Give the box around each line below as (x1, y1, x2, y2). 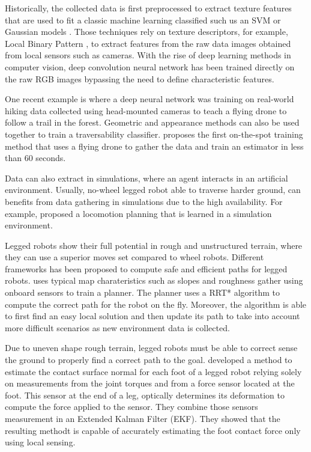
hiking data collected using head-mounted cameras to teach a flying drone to (5, 104, 287, 117)
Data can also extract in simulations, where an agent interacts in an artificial (5, 171, 288, 184)
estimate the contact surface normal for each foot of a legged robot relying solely (5, 365, 302, 377)
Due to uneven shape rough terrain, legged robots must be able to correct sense (5, 341, 298, 354)
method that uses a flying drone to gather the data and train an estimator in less (5, 139, 304, 152)
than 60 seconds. (5, 151, 66, 164)
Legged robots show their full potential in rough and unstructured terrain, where (5, 239, 303, 251)
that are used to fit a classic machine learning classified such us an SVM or (5, 13, 281, 26)
